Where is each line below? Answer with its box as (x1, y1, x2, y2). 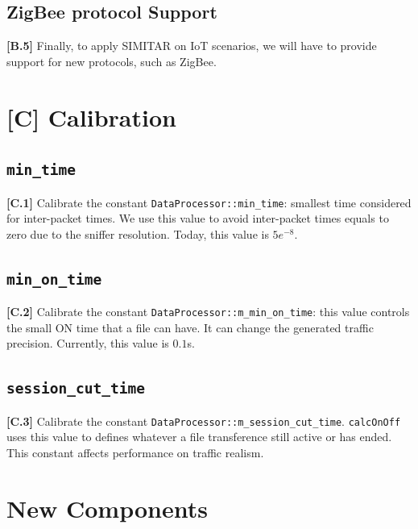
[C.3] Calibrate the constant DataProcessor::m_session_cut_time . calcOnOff (6, 412, 401, 429)
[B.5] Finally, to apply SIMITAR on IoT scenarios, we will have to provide (6, 37, 377, 54)
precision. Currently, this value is (6, 335, 169, 352)
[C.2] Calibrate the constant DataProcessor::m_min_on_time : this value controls (6, 303, 410, 320)
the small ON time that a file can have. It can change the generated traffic (6, 319, 374, 335)
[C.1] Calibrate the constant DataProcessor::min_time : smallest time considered (6, 194, 412, 210)
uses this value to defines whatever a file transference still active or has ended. (6, 428, 392, 445)
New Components (6, 491, 208, 524)
